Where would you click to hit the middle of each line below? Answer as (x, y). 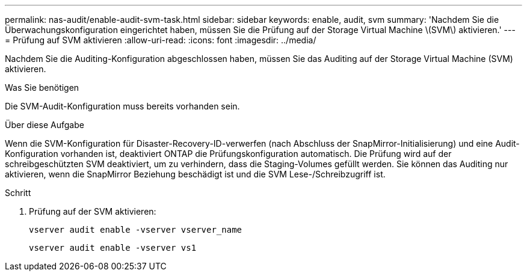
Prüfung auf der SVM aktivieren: (93, 211)
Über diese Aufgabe (45, 125)
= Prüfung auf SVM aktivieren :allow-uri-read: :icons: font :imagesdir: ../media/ (161, 40)
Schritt (18, 193)
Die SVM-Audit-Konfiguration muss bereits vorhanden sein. (122, 106)
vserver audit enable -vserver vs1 (113, 248)
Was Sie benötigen (42, 87)
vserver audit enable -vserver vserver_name (136, 230)
